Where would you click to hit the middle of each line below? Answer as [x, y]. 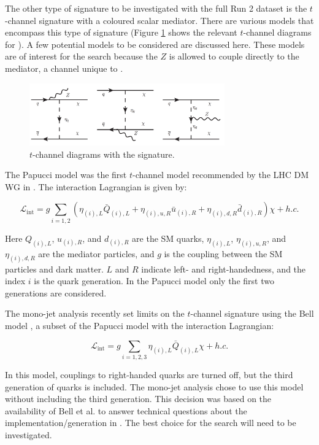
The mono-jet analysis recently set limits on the [95, 313]
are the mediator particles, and [96, 253]
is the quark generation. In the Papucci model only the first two [154, 281]
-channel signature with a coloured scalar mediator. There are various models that [159, 20]
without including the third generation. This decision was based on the [138, 399]
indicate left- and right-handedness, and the [224, 269]
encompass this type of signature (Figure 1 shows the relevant [121, 32]
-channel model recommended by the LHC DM [221, 175]
